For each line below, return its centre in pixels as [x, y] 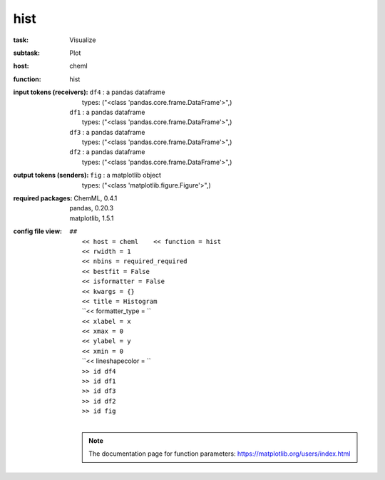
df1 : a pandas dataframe [107, 112]
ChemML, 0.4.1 [96, 198]
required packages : [43, 198]
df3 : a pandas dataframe [107, 132]
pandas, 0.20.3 [92, 208]
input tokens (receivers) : [51, 92]
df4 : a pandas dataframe [127, 92]
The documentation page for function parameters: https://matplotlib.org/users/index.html [220, 454]
